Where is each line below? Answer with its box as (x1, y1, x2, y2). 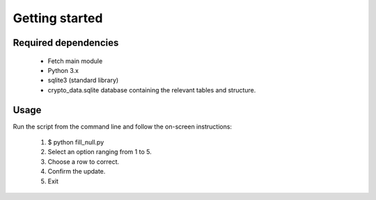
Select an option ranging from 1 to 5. (47, 148, 152, 156)
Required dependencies (13, 37, 119, 49)
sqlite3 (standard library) (47, 76, 119, 85)
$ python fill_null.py (47, 138, 104, 147)
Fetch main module (47, 56, 103, 65)
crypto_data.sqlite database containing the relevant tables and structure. (47, 85, 256, 94)
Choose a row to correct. (47, 157, 120, 166)
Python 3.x (47, 66, 79, 74)
